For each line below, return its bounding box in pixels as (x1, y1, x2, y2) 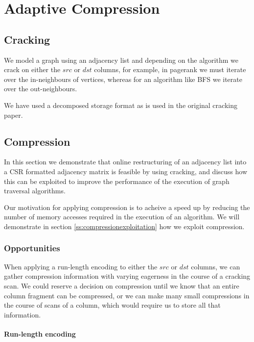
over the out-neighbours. (4, 83, 77, 94)
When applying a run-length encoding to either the (4, 261, 158, 271)
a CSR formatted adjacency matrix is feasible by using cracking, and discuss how (4, 166, 247, 176)
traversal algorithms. (4, 185, 66, 196)
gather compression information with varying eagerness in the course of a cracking (4, 271, 251, 281)
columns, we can (191, 261, 240, 271)
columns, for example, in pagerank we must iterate (94, 64, 246, 75)
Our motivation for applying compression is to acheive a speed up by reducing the (4, 202, 250, 212)
